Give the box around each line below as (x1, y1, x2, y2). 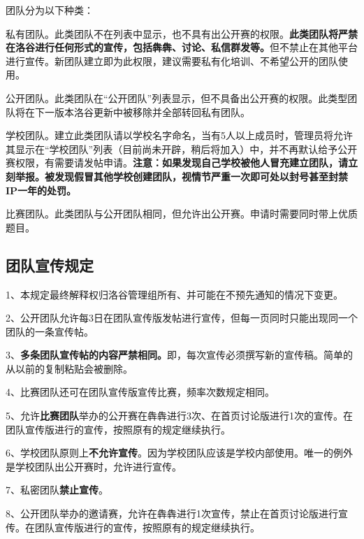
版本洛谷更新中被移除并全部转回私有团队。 (54, 104, 250, 119)
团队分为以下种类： (6, 3, 94, 17)
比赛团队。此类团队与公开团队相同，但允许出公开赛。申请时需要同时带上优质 (6, 206, 358, 221)
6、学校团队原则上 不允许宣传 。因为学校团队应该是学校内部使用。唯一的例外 (6, 445, 353, 460)
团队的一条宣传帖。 (6, 324, 94, 338)
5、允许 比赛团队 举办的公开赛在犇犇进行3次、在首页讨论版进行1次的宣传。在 (6, 408, 353, 423)
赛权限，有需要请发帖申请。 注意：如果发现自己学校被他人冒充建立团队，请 (6, 155, 348, 170)
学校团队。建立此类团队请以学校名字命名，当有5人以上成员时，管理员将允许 (6, 128, 353, 143)
